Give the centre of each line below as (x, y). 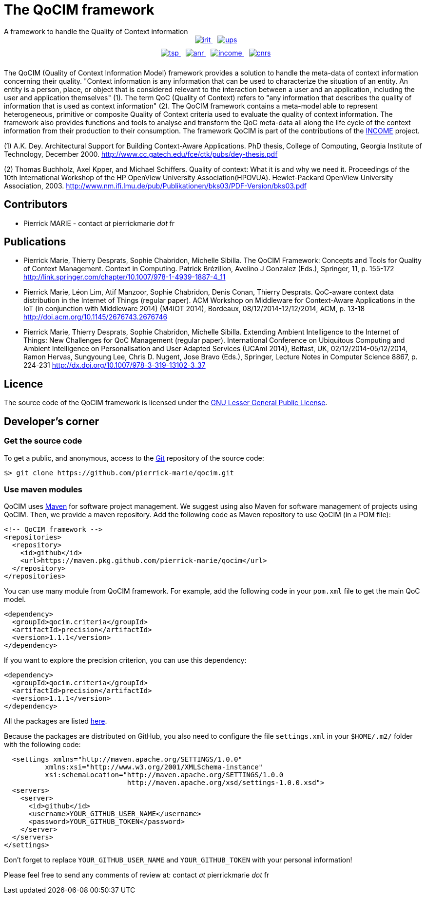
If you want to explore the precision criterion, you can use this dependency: (125, 660)
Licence (24, 384)
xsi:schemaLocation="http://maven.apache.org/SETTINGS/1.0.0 (164, 775)
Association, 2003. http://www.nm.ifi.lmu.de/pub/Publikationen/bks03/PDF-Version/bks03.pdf (155, 186)
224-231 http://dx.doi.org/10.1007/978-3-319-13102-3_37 (115, 365)
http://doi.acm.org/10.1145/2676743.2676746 (96, 317)
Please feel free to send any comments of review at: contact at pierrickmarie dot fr (137, 875)
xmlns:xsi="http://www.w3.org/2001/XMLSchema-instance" (154, 767)
